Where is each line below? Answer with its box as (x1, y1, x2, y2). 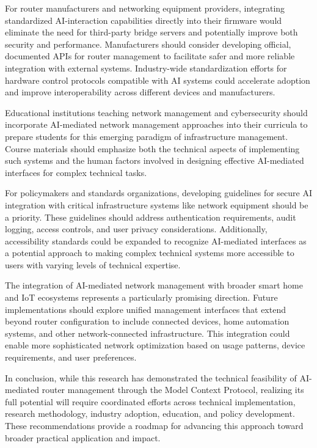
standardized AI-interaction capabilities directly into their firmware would (5, 13, 282, 26)
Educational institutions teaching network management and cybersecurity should (5, 106, 308, 119)
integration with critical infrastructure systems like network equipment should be (5, 198, 308, 211)
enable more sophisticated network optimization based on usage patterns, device (5, 339, 305, 351)
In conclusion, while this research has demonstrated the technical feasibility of (5, 371, 297, 384)
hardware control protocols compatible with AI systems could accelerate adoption (5, 73, 310, 86)
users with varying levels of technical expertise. (5, 258, 181, 271)
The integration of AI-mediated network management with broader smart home (5, 279, 303, 292)
